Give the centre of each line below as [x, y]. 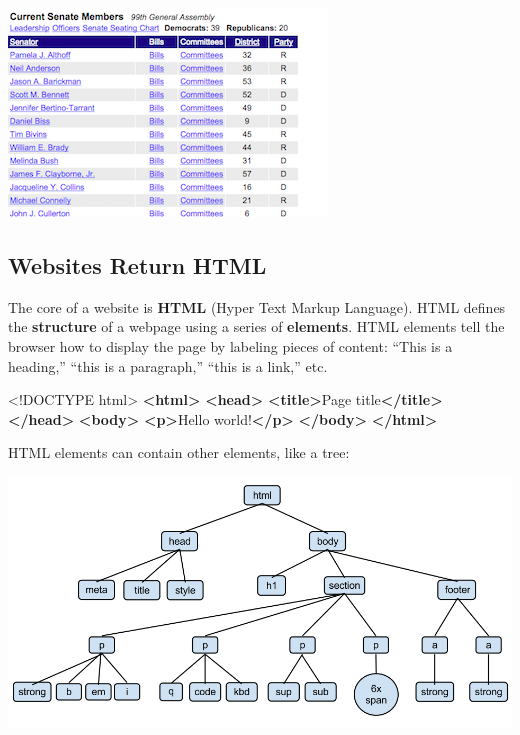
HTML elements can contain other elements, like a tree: [179, 452]
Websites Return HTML [137, 264]
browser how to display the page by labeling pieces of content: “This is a [230, 345]
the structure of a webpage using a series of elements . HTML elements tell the [256, 326]
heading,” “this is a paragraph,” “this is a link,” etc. [168, 365]
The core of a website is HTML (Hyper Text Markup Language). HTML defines [257, 306]
